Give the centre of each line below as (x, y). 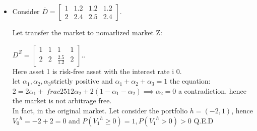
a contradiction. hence (212, 90)
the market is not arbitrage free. (62, 101)
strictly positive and (82, 81)
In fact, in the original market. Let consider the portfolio (100, 110)
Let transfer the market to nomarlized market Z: (87, 32)
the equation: (190, 81)
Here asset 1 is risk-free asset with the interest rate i (93, 71)
